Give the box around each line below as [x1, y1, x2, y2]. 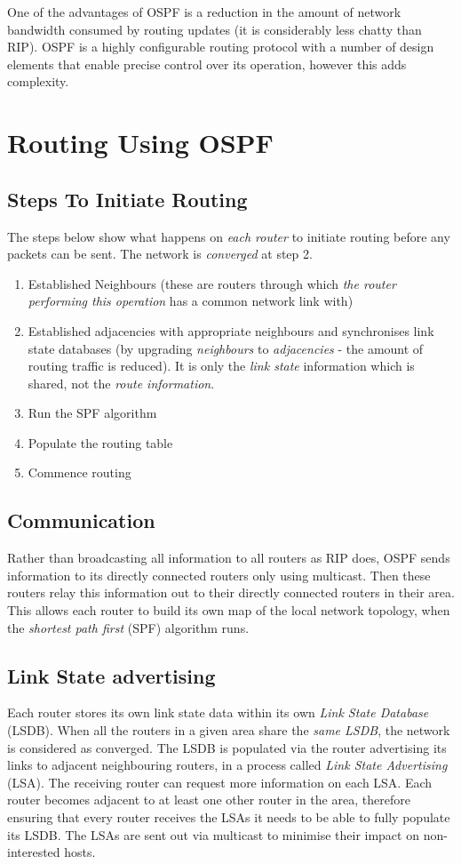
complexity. [7, 72, 69, 91]
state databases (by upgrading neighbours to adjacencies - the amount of [28, 339, 424, 357]
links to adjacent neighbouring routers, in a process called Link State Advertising [7, 756, 448, 774]
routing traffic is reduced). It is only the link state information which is [28, 356, 415, 375]
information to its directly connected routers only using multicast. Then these [7, 565, 431, 584]
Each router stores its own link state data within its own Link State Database [7, 703, 429, 722]
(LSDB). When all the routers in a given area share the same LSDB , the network [7, 721, 450, 740]
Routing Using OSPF [7, 124, 274, 161]
